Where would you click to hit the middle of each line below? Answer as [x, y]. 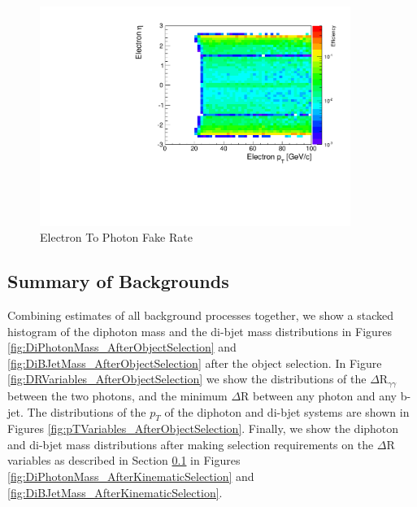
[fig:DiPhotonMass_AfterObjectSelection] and [122, 347]
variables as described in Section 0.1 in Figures [124, 460]
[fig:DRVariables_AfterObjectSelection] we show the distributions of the [187, 379]
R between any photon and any [319, 395]
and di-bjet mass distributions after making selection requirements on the [191, 444]
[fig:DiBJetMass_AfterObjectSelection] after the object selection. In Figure [195, 363]
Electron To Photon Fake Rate [116, 237]
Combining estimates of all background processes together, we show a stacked [201, 315]
